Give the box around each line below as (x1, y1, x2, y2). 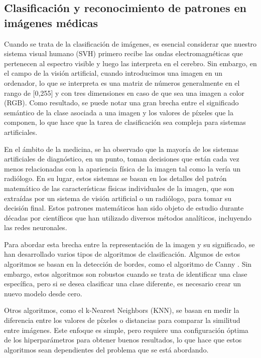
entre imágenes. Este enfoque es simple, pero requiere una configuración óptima (4, 324, 248, 335)
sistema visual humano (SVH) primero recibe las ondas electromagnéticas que (4, 48, 243, 59)
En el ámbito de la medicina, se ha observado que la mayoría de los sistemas (4, 143, 239, 154)
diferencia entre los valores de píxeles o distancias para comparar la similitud (4, 315, 240, 325)
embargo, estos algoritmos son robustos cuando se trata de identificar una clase (4, 268, 247, 279)
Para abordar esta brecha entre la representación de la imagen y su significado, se (4, 239, 255, 249)
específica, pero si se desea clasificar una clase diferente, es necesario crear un (4, 278, 241, 289)
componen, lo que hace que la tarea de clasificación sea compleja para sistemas (4, 117, 246, 127)
